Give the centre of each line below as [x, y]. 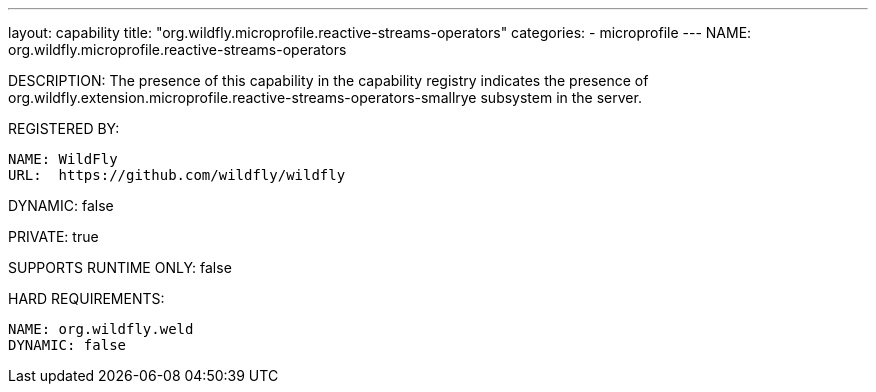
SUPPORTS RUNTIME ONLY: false [120, 267]
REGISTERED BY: [64, 128]
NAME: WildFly [63, 159]
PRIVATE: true [53, 236]
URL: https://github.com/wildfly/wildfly [177, 175]
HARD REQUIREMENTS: [86, 298]
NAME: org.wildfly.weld [101, 329]
